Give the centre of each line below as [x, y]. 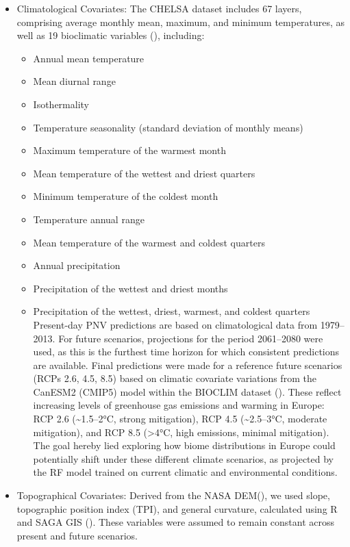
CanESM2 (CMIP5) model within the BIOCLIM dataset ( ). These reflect [187, 391]
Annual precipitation [77, 265]
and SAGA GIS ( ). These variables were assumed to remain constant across [176, 522]
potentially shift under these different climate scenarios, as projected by [184, 458]
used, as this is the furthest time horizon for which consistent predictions [186, 352]
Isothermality [61, 104]
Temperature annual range [89, 219]
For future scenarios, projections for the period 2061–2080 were [191, 338]
